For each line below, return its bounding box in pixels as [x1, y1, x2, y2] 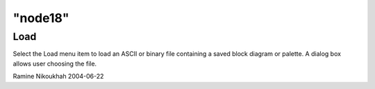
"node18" [12, 10, 69, 26]
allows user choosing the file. [12, 59, 97, 68]
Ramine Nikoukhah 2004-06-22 [12, 72, 104, 81]
